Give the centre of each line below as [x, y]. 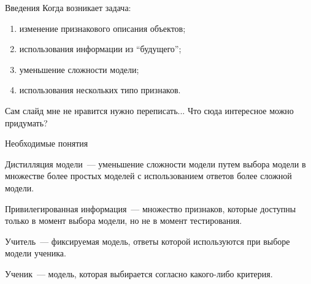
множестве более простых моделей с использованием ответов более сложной [148, 176]
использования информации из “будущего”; [100, 49]
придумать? [26, 122]
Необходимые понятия [47, 143]
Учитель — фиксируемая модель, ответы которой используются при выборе [148, 241]
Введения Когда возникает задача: [68, 7]
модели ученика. [36, 253]
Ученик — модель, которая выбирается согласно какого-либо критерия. [139, 273]
